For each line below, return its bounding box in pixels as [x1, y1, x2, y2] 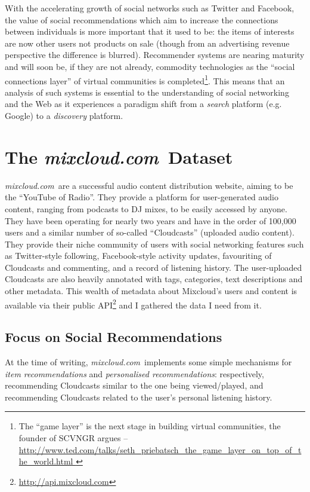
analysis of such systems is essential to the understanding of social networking [5, 85, 289, 98]
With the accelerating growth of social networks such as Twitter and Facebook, [5, 2, 294, 14]
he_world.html [18, 455, 73, 467]
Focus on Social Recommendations [5, 328, 222, 346]
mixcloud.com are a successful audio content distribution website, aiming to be [5, 179, 293, 191]
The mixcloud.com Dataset [5, 144, 233, 169]
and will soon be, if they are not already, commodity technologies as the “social [5, 60, 295, 72]
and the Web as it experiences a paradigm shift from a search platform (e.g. [5, 97, 282, 110]
